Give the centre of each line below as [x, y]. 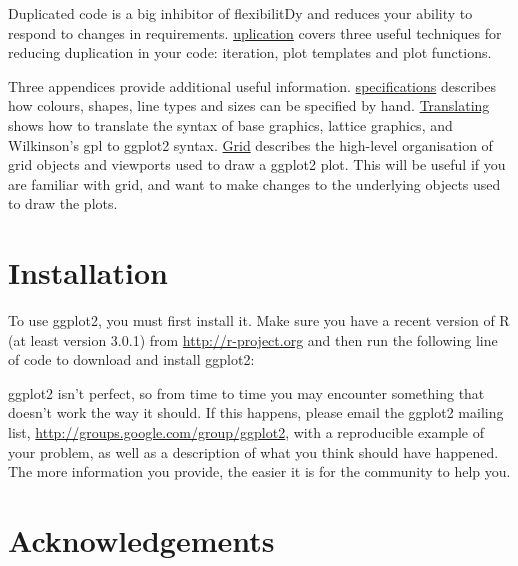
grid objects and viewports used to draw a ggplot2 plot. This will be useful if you [257, 164]
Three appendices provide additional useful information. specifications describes [252, 85]
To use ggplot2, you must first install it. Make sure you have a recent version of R [259, 320]
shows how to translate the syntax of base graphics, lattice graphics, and [230, 124]
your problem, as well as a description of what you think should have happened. [253, 451]
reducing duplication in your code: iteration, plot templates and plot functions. [250, 52]
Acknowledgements [141, 540]
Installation [88, 272]
